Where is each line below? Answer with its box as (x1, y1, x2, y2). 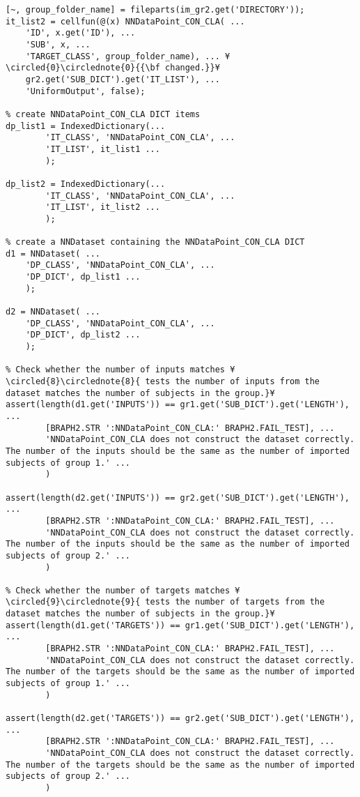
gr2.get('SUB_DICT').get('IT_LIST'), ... (25, 74, 220, 84)
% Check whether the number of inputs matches (6, 365, 225, 375)
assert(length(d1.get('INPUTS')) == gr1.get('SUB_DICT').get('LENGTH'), (6, 400, 350, 410)
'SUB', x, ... (25, 39, 91, 50)
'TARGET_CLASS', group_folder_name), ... (25, 51, 220, 61)
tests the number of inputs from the (145, 377, 320, 386)
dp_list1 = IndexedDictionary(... (6, 121, 166, 131)
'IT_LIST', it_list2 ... (45, 202, 160, 213)
